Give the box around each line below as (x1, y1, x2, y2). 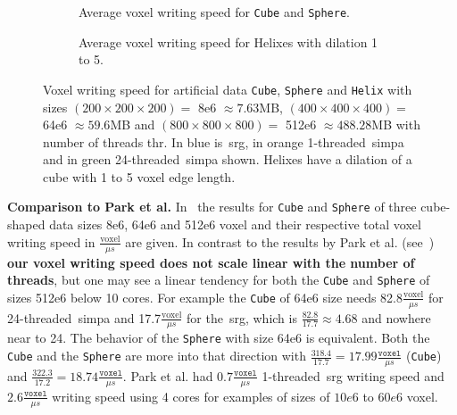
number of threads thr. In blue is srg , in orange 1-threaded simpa (43, 132, 404, 151)
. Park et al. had (122, 366, 213, 385)
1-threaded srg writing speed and (262, 366, 445, 385)
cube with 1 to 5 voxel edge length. (43, 167, 236, 186)
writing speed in (7, 232, 96, 251)
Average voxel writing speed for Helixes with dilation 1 (79, 32, 378, 51)
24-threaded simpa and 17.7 (7, 308, 162, 327)
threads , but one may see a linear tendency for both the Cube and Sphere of (7, 270, 430, 289)
